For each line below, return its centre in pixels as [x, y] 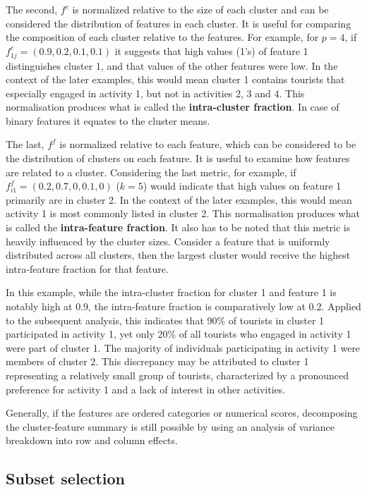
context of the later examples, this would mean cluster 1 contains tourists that [175, 79]
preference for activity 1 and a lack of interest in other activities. [146, 389]
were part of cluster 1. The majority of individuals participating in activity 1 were [183, 347]
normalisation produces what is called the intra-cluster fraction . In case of [173, 107]
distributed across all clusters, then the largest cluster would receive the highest [178, 255]
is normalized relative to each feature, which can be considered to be [208, 144]
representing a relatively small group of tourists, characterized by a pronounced [177, 375]
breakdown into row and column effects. [92, 440]
